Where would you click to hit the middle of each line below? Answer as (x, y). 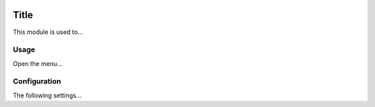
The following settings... (47, 95)
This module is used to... (48, 32)
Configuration (37, 81)
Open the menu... (37, 63)
